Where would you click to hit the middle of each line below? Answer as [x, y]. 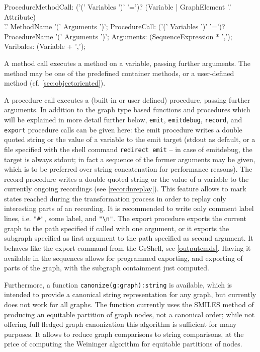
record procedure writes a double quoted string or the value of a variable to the [126, 179]
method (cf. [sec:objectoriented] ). [55, 83]
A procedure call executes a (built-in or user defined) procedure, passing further [127, 99]
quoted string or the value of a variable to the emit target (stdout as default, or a [130, 139]
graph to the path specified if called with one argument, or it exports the [117, 228]
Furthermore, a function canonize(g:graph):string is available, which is [118, 284]
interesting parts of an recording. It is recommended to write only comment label [129, 208]
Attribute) [20, 16]
